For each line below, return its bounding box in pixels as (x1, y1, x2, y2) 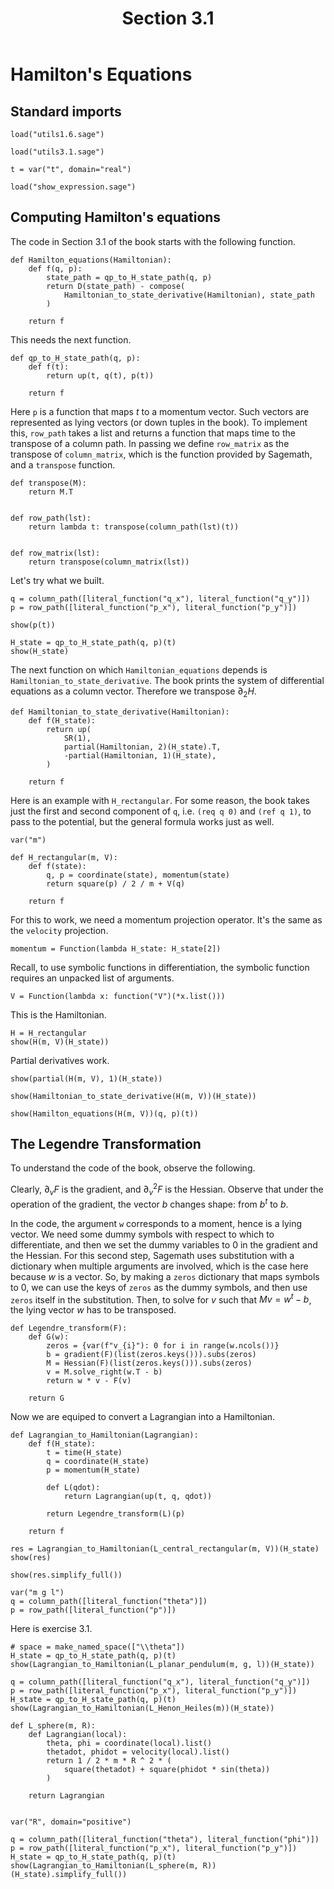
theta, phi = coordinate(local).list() (46, 1738, 213, 1749)
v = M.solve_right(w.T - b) (46, 1367, 163, 1377)
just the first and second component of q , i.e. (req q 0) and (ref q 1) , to (10, 805, 312, 817)
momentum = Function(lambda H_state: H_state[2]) (10, 943, 222, 954)
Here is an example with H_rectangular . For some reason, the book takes (10, 794, 310, 806)
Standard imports (10, 103, 122, 120)
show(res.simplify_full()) (10, 1570, 123, 1581)
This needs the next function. (10, 333, 132, 346)
